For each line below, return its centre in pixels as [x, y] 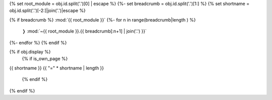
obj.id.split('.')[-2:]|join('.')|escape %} [47, 10]
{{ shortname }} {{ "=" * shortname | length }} [57, 68]
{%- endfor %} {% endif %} [38, 42]
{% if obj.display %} [30, 51]
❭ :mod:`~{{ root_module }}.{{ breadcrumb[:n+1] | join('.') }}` [84, 31]
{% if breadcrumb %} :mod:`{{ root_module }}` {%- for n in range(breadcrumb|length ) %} [103, 19]
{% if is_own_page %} [45, 59]
